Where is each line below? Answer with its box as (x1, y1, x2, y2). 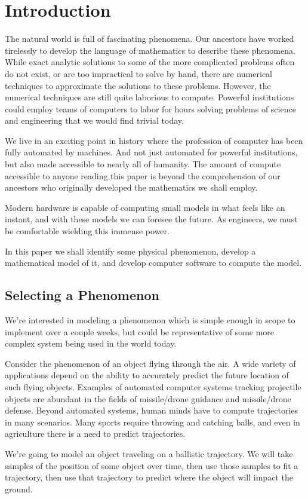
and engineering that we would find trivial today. (5, 114, 184, 127)
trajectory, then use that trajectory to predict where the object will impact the (5, 471, 293, 483)
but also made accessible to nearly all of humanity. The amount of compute (5, 158, 281, 170)
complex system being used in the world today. (5, 337, 177, 350)
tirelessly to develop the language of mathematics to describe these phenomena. (5, 44, 295, 56)
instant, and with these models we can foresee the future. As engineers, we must (5, 213, 298, 225)
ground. (5, 482, 33, 495)
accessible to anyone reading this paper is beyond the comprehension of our (5, 169, 281, 182)
